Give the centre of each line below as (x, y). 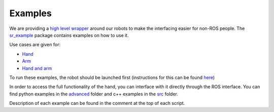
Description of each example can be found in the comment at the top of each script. (97, 103)
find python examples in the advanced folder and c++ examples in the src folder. (94, 94)
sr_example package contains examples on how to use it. (69, 35)
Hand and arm (37, 68)
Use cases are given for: (35, 45)
